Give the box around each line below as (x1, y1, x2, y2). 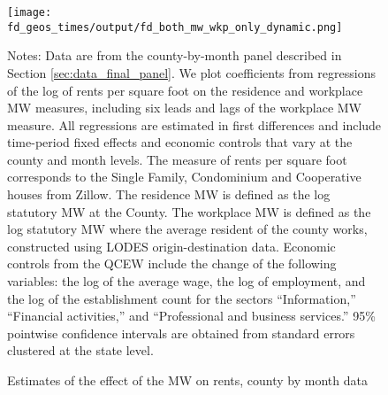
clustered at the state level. (7, 341, 154, 360)
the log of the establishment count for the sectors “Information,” (7, 289, 356, 307)
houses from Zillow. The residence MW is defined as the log (7, 185, 331, 204)
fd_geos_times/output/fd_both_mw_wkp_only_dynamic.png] (7, 20, 343, 34)
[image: (7, 6, 52, 19)
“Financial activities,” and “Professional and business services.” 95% (7, 306, 376, 325)
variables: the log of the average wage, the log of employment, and (7, 272, 366, 290)
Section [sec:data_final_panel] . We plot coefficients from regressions (7, 63, 376, 81)
